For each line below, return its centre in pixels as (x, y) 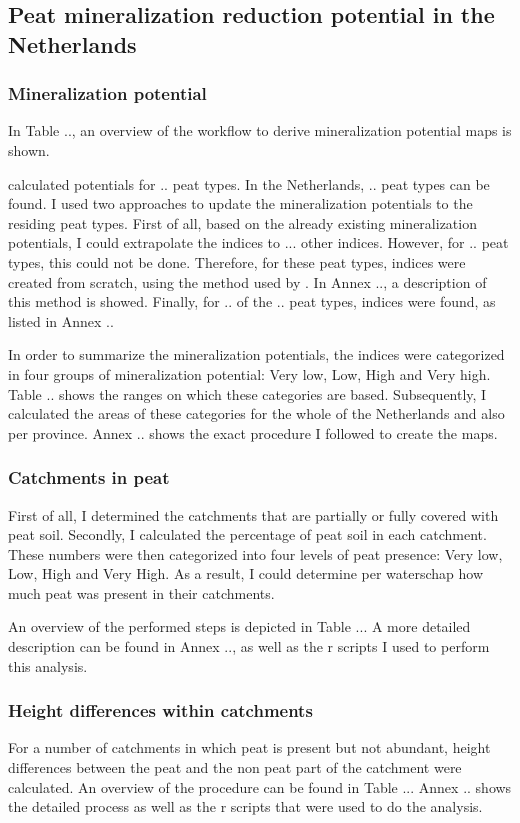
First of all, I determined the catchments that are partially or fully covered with (253, 514)
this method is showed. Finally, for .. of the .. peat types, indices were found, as (252, 301)
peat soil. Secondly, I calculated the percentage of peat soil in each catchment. (247, 534)
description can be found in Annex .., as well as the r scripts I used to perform (249, 646)
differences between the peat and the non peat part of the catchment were (235, 767)
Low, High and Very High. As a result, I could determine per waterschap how (246, 573)
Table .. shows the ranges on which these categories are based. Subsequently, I (247, 393)
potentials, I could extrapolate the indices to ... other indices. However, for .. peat (258, 242)
